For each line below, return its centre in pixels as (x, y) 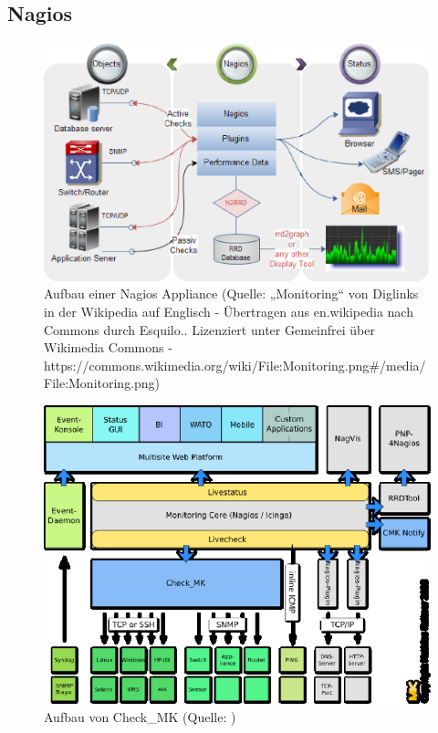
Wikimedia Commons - (108, 347)
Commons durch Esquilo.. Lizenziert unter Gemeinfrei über (209, 329)
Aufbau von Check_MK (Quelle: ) (140, 716)
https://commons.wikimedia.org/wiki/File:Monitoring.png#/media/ (235, 365)
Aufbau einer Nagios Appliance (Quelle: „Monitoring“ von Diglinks (231, 293)
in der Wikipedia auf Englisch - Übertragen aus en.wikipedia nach (229, 312)
